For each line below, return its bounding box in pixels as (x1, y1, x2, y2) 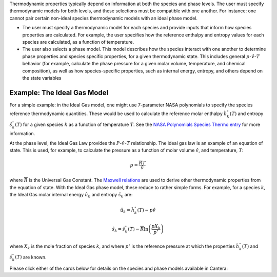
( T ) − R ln (128, 226, 149, 232)
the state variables (22, 75, 62, 81)
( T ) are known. (14, 254, 47, 260)
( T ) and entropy (229, 110, 264, 117)
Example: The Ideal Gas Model (9, 88, 109, 97)
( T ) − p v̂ (137, 207, 156, 213)
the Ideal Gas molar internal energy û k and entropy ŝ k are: (9, 191, 133, 199)
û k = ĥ (120, 207, 135, 214)
